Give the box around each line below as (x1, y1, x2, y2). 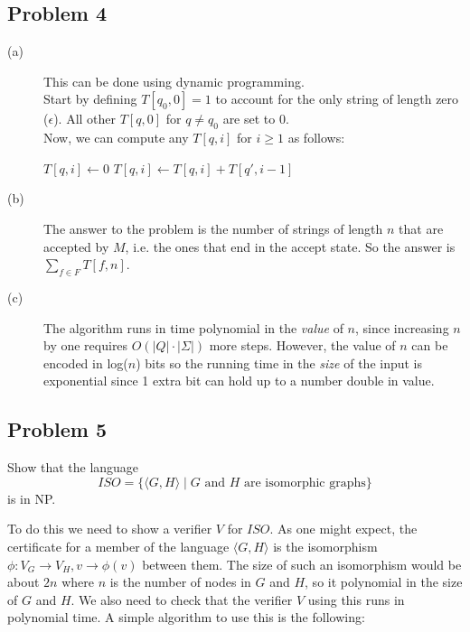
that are (399, 218, 444, 237)
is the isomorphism (273, 536, 378, 555)
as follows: (287, 128, 345, 147)
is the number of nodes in (109, 572, 251, 591)
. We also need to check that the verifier (70, 590, 293, 609)
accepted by (43, 237, 109, 256)
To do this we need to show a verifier (7, 519, 212, 538)
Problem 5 (7, 415, 107, 443)
